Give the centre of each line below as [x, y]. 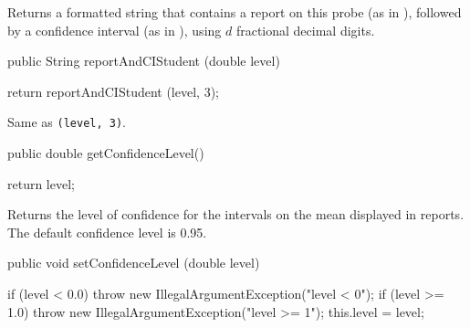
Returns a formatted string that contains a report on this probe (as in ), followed [235, 12]
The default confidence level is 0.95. [107, 232]
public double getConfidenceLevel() [106, 153]
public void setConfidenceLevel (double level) [134, 263]
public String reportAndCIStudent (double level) [144, 61]
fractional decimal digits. [305, 30]
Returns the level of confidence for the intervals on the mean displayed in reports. [236, 214]
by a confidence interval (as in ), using [115, 30]
